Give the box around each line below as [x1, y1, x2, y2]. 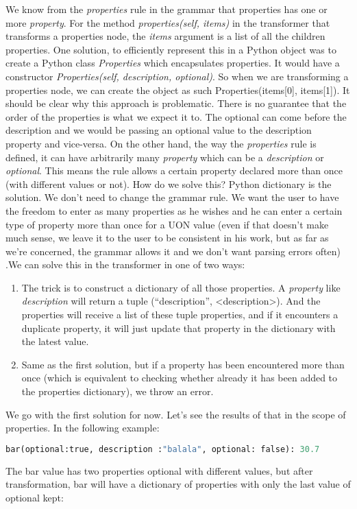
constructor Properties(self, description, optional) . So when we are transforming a [5, 69, 349, 83]
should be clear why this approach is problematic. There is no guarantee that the [5, 96, 347, 110]
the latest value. [21, 334, 89, 348]
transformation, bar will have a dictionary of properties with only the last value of [5, 477, 351, 491]
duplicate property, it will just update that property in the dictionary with [21, 320, 336, 335]
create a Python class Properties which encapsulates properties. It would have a [5, 56, 340, 70]
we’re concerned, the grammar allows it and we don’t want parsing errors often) [5, 244, 341, 258]
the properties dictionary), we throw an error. [21, 384, 214, 399]
